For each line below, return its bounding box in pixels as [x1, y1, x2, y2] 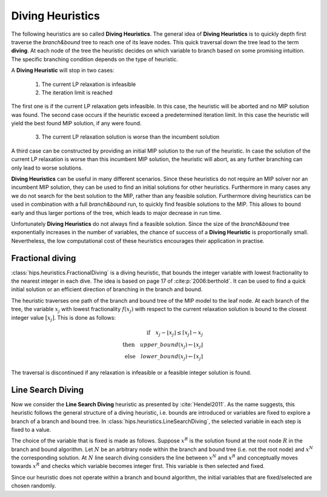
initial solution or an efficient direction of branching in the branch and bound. [11, 286, 203, 293]
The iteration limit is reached [41, 88, 113, 96]
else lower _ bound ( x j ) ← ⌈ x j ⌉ [124, 353, 203, 361]
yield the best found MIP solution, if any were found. [11, 120, 142, 127]
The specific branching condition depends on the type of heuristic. [11, 55, 179, 63]
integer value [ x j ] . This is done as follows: [11, 314, 116, 323]
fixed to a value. [11, 426, 51, 433]
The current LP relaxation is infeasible [41, 81, 136, 88]
